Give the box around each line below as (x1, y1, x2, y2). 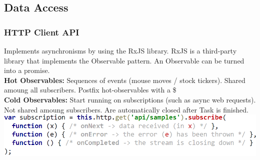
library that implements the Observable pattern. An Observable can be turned (4, 55, 244, 65)
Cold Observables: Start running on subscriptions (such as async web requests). (4, 94, 256, 104)
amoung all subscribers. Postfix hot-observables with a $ (4, 84, 176, 95)
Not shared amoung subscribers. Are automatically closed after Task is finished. (4, 104, 248, 114)
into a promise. (4, 65, 50, 75)
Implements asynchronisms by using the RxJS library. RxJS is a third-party (4, 45, 237, 55)
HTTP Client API (4, 25, 79, 38)
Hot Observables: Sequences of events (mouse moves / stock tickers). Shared (4, 74, 245, 85)
